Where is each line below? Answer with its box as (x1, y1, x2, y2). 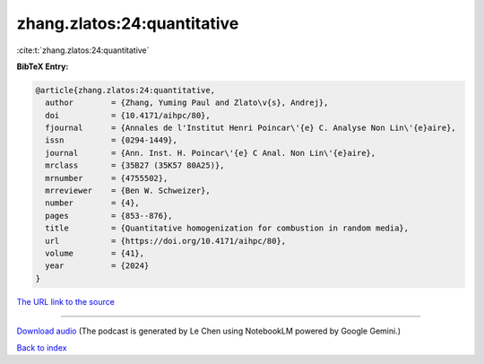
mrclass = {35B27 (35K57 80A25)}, (45, 160, 225, 170)
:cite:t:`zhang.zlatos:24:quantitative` (16, 45, 150, 56)
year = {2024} (45, 261, 150, 271)
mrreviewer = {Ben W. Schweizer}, (45, 186, 211, 196)
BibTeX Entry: (16, 61, 69, 72)
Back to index (16, 342, 67, 353)
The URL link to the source (16, 296, 116, 307)
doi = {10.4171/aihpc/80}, (45, 110, 211, 120)
